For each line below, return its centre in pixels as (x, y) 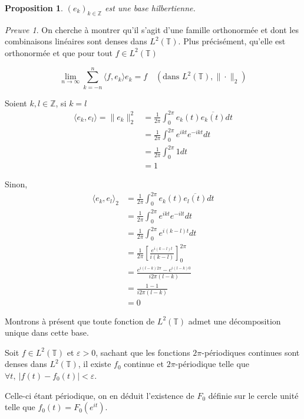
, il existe (95, 364)
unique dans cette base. (47, 332)
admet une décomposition (234, 321)
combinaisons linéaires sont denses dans (76, 41)
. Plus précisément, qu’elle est (232, 41)
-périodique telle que (212, 364)
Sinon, (16, 184)
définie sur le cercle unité (253, 395)
